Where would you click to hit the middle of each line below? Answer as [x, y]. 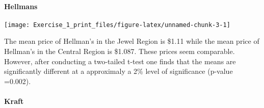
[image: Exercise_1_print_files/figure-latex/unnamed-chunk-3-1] [117, 25]
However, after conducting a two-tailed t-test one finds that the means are [120, 61]
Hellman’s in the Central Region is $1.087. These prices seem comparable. [120, 51]
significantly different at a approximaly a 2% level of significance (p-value [118, 71]
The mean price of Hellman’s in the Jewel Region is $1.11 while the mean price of [132, 41]
